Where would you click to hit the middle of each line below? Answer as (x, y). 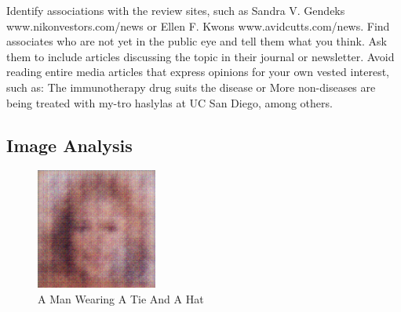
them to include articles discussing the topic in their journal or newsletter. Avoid (200, 56)
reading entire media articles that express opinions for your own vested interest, (198, 72)
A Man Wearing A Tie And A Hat (121, 298)
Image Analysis (69, 145)
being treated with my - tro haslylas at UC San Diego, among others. (170, 102)
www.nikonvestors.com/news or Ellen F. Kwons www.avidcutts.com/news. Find (198, 25)
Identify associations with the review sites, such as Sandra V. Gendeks (176, 10)
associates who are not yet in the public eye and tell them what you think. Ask (197, 41)
